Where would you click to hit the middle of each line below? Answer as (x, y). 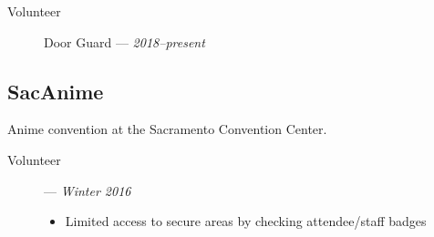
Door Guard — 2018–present (124, 41)
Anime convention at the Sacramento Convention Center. (167, 129)
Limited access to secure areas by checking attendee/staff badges (246, 221)
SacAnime (56, 91)
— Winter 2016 (88, 190)
